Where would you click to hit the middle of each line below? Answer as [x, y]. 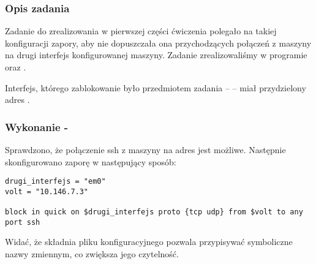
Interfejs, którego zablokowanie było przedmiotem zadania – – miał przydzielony [156, 87]
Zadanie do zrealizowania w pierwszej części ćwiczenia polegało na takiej [141, 31]
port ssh [23, 222]
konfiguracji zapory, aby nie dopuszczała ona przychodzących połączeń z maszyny [158, 43]
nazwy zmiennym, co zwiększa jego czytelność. [92, 254]
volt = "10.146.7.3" [47, 191]
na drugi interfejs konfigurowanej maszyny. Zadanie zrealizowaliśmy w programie [156, 55]
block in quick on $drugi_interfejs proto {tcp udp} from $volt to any [154, 212]
